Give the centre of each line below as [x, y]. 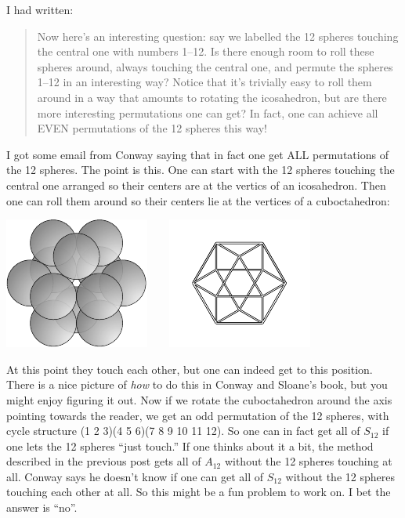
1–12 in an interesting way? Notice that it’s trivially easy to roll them [204, 82]
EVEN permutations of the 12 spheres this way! [152, 128]
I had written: [40, 9]
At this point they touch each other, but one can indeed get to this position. [190, 369]
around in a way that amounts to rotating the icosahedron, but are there [212, 97]
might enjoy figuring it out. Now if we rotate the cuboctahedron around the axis [199, 399]
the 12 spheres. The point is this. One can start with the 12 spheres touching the [201, 170]
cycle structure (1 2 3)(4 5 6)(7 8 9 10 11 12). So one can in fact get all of [183, 431]
